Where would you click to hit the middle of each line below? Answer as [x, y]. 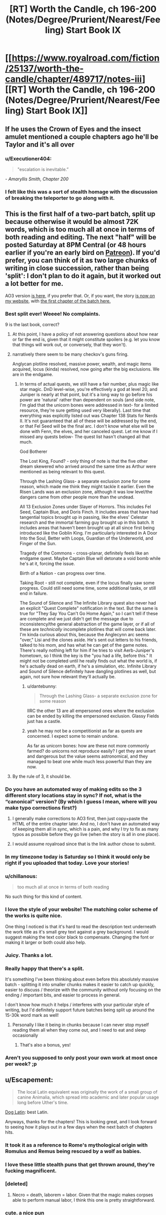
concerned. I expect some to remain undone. [73, 736]
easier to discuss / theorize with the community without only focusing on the [83, 990]
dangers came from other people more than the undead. [77, 497]
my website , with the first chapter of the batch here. [58, 301]
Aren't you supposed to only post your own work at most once [81, 1057]
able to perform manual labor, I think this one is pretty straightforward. [84, 1200]
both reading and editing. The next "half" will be [81, 237]
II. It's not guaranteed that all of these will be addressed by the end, [88, 421]
